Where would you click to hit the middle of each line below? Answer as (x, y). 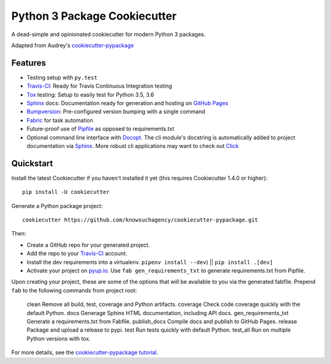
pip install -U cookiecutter (66, 192)
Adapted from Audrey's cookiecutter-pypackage (73, 45)
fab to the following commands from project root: (74, 290)
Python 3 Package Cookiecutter (94, 16)
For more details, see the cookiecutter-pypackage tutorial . (85, 352)
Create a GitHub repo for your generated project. (88, 245)
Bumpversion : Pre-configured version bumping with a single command (116, 112)
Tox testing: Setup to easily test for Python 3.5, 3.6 (90, 94)
